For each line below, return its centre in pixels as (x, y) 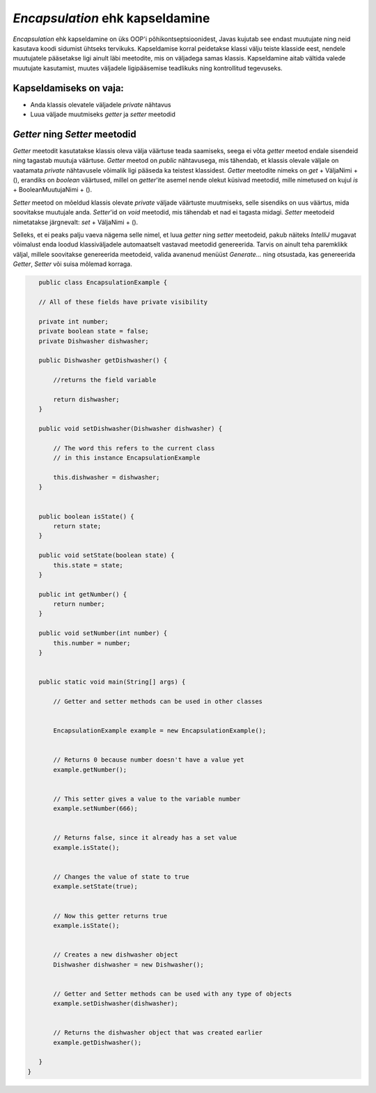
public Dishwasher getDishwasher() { (103, 361)
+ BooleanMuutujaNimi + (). (53, 190)
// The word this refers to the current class (134, 448)
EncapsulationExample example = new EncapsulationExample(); (160, 731)
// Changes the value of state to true (121, 877)
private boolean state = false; (94, 331)
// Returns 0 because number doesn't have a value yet (149, 760)
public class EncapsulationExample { (103, 283)
